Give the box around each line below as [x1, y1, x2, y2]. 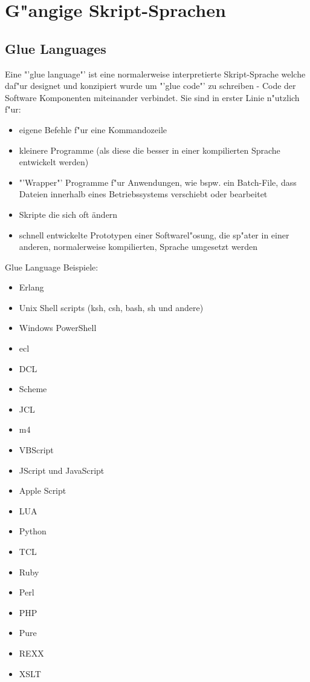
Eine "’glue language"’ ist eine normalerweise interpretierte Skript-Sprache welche [5, 67, 306, 80]
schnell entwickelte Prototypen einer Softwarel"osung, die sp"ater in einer [19, 228, 289, 241]
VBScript [19, 444, 54, 456]
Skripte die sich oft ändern [19, 208, 118, 220]
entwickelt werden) [19, 156, 89, 168]
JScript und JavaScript [19, 464, 105, 476]
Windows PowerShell [19, 321, 97, 334]
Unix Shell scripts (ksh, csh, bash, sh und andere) [19, 301, 204, 313]
